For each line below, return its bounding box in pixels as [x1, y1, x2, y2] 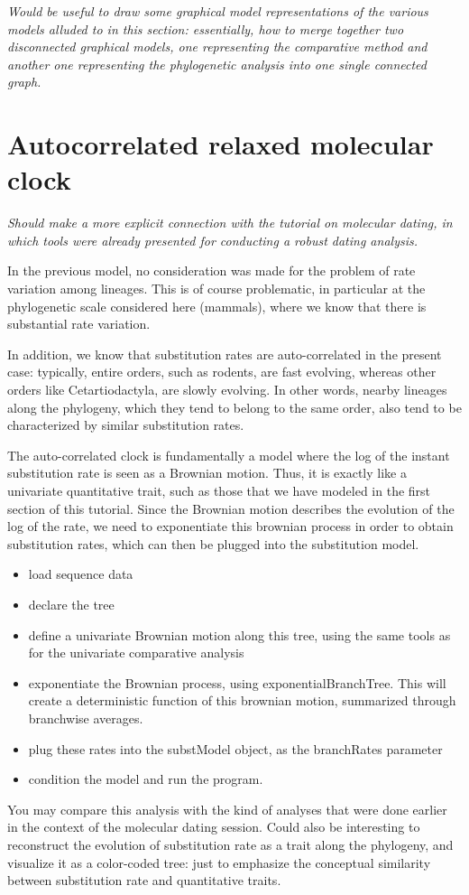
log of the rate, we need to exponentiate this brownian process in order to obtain [7, 517, 454, 536]
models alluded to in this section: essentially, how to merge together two [7, 19, 404, 38]
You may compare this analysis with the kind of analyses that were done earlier [7, 799, 447, 818]
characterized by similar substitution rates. [7, 415, 244, 434]
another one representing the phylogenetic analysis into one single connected [7, 54, 427, 73]
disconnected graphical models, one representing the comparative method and [7, 37, 428, 56]
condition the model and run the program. [28, 769, 263, 788]
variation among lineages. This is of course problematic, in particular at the [7, 279, 426, 298]
